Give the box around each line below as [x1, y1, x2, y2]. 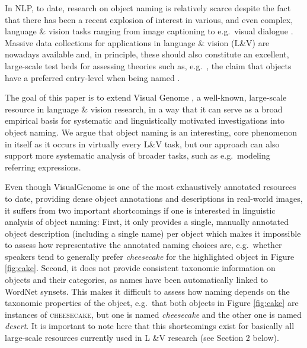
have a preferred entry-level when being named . [5, 71, 180, 83]
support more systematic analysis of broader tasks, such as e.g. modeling [5, 149, 270, 162]
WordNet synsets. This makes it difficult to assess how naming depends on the [5, 285, 290, 297]
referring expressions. [5, 160, 81, 173]
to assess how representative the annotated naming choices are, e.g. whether [5, 239, 282, 251]
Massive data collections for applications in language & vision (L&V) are [5, 36, 270, 49]
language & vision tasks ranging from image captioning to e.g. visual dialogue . [5, 25, 293, 37]
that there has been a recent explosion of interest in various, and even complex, [5, 13, 293, 25]
